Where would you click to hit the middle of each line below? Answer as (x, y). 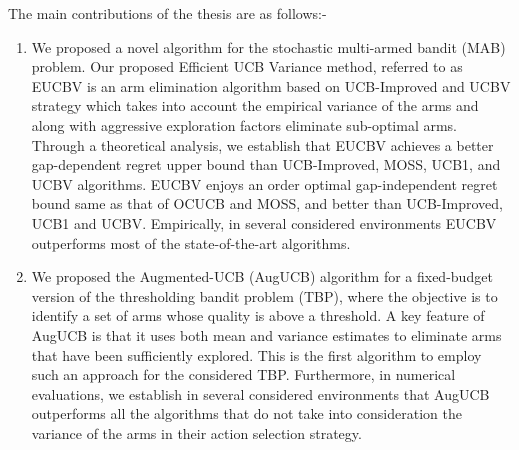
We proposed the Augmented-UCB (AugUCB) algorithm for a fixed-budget (262, 276)
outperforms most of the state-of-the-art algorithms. (191, 242)
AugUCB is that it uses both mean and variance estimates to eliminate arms (266, 334)
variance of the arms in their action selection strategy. (196, 432)
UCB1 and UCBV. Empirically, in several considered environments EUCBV (264, 222)
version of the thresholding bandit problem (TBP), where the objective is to (264, 295)
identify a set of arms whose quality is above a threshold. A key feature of (258, 315)
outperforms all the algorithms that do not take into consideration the (246, 413)
